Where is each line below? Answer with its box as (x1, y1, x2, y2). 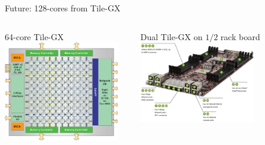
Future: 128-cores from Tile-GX (5, 2, 121, 14)
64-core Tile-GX (5, 30, 64, 43)
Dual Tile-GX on (140, 30, 203, 43)
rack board (220, 30, 260, 43)
